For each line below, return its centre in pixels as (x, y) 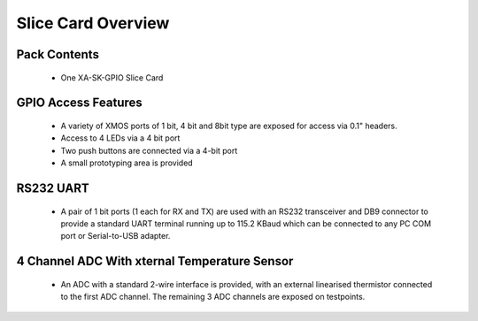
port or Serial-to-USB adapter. (116, 236)
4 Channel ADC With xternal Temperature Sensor (155, 261)
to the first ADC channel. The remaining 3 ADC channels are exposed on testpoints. (213, 297)
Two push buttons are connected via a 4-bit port (149, 150)
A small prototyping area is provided (127, 163)
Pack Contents (58, 54)
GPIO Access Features (80, 103)
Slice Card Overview (93, 23)
